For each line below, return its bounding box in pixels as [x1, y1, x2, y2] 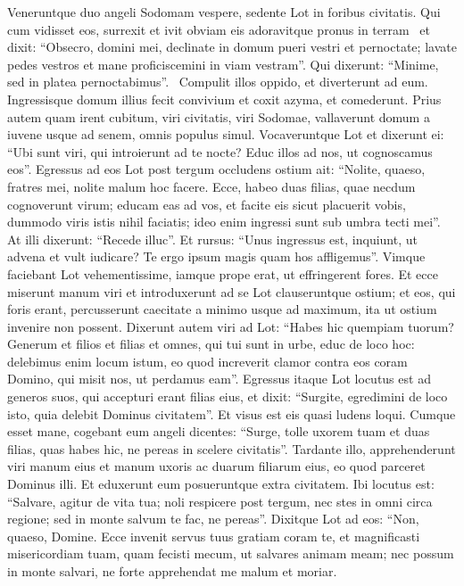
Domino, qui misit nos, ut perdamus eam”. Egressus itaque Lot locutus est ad [7, 369, 431, 388]
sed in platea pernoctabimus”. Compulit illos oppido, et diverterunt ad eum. [7, 72, 428, 91]
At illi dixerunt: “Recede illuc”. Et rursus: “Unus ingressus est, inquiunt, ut [7, 229, 418, 248]
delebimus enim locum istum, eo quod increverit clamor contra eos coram [7, 351, 408, 370]
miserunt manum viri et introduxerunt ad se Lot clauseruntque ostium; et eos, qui [7, 282, 456, 301]
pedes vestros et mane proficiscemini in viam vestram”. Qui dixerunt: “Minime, [7, 54, 439, 73]
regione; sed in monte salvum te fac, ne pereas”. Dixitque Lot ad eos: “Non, [7, 509, 419, 528]
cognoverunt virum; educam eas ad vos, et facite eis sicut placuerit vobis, [7, 194, 406, 213]
